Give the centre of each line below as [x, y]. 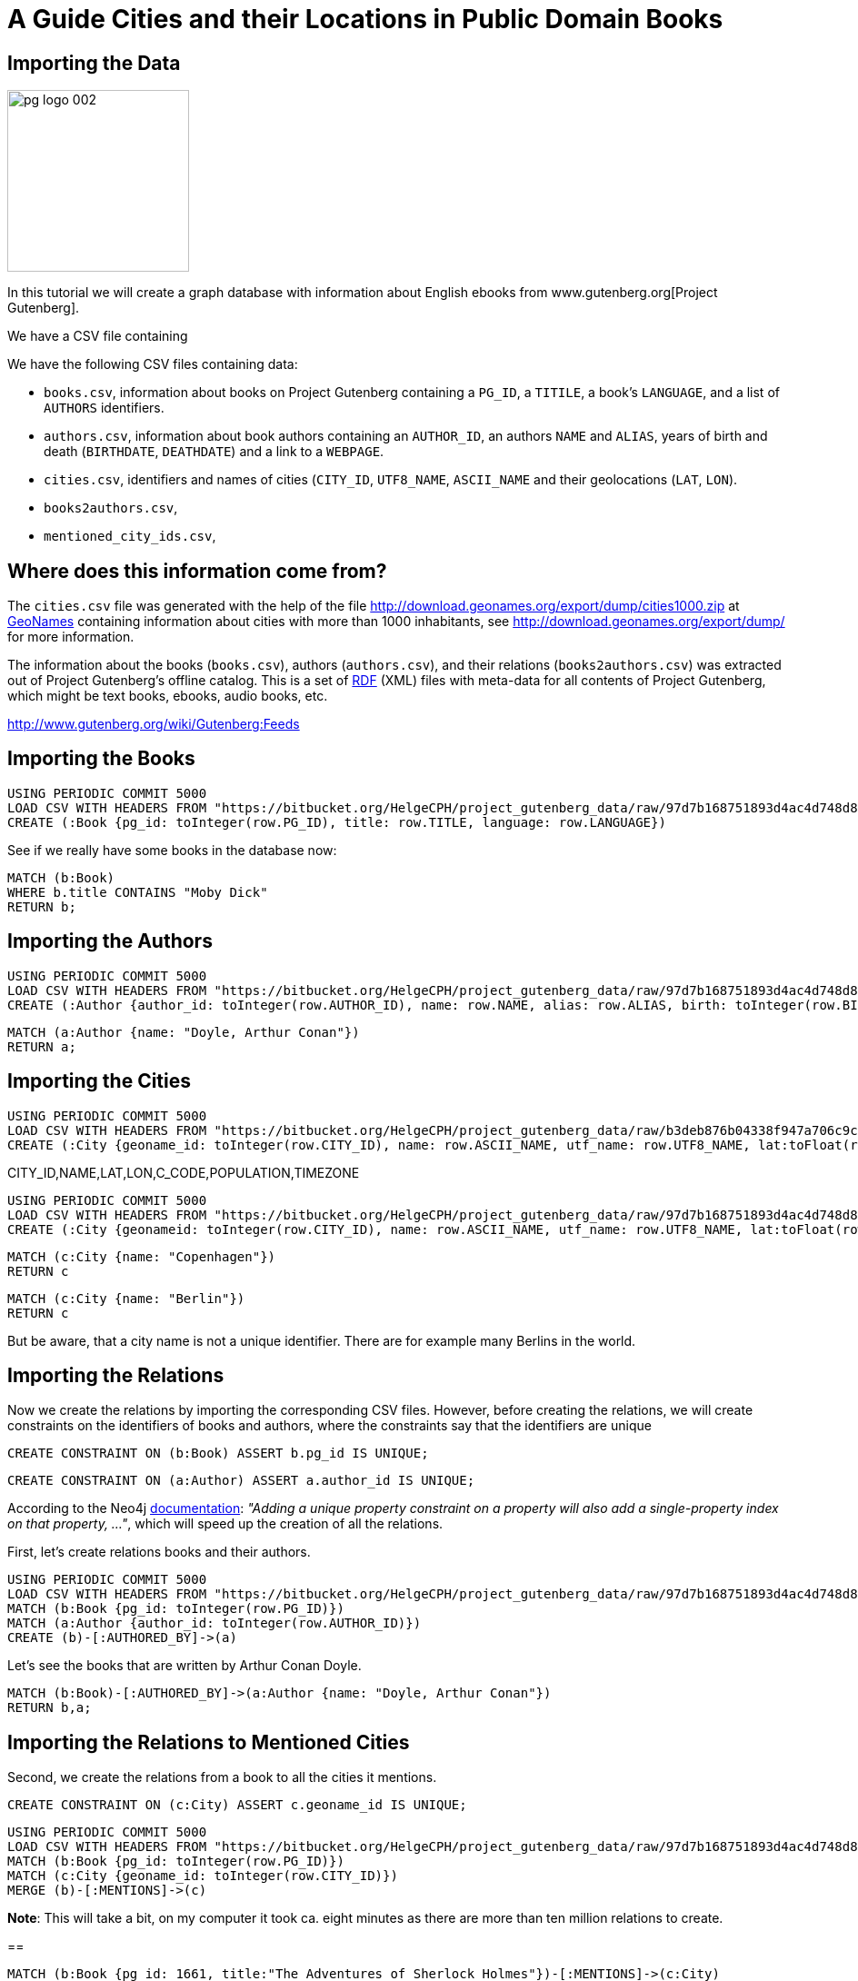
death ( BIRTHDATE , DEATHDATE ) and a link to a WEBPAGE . [214, 452]
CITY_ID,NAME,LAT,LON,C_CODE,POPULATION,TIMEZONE [184, 1172]
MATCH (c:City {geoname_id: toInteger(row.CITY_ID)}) [203, 1876]
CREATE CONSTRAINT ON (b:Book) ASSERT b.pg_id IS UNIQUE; [218, 1453]
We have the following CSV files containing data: [153, 364]
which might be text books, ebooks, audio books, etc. [168, 696]
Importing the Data [94, 63]
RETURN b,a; [50, 1708]
